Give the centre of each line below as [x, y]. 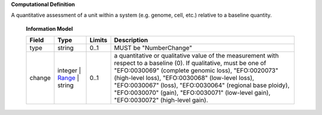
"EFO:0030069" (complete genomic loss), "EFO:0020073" [196, 71]
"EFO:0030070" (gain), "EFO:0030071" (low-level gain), [192, 93]
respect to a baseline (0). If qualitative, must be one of [190, 63]
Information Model [49, 28]
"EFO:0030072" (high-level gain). [161, 100]
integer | [69, 71]
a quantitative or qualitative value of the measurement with [196, 56]
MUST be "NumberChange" [153, 48]
